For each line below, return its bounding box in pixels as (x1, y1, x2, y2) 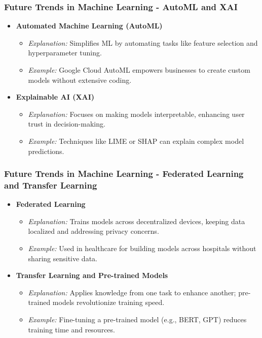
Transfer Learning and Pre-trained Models (16, 270, 168, 281)
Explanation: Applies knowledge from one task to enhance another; (28, 287, 236, 297)
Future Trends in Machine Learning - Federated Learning (4, 167, 244, 180)
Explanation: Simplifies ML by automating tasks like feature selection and (28, 37, 258, 48)
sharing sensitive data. (28, 253, 97, 263)
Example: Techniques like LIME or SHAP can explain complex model (28, 135, 244, 146)
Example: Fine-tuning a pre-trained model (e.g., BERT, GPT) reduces (28, 314, 247, 325)
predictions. (28, 145, 64, 156)
